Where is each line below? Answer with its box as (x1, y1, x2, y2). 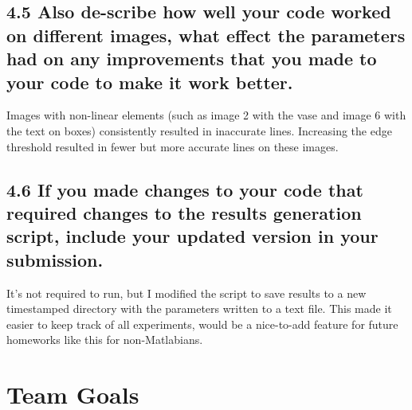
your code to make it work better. (6, 69, 293, 94)
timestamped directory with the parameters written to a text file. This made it (6, 300, 392, 317)
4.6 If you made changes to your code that (6, 177, 363, 201)
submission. (6, 247, 104, 271)
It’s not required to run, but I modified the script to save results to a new (6, 284, 367, 301)
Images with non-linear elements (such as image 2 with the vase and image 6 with (6, 107, 406, 123)
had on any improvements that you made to (6, 46, 377, 71)
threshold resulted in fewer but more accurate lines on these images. (6, 138, 339, 154)
